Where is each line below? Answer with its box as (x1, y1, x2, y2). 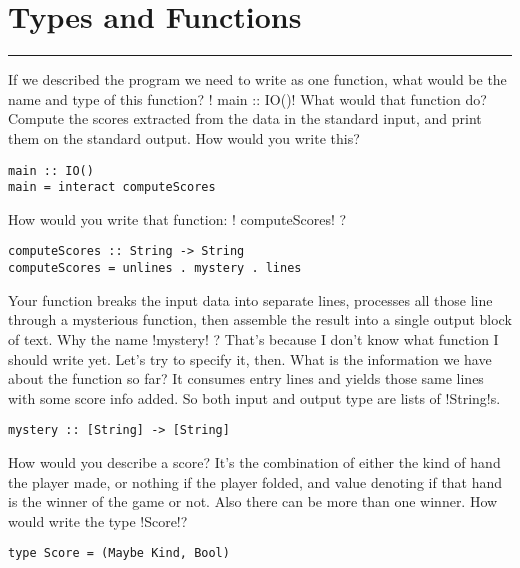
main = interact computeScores (8, 180, 216, 195)
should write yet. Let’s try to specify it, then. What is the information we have (8, 348, 492, 369)
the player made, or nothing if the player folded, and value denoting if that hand (8, 471, 503, 492)
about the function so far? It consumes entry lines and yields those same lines (8, 368, 484, 389)
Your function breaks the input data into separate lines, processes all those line (8, 289, 493, 310)
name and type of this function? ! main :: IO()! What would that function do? (8, 88, 487, 109)
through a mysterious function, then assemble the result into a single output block (8, 309, 512, 330)
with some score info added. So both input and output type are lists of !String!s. (8, 387, 501, 408)
